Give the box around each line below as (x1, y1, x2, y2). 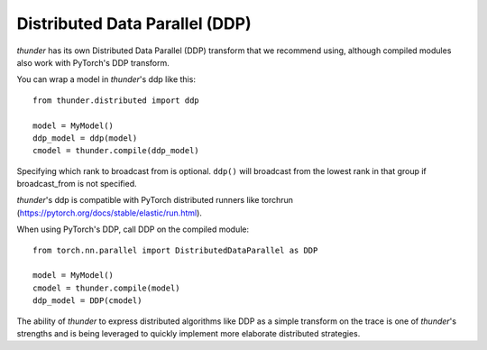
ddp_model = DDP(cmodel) (32, 296, 142, 306)
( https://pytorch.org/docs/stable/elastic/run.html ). (16, 207, 203, 218)
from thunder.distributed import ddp (32, 95, 200, 106)
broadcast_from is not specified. (16, 179, 137, 189)
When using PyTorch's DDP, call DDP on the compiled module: (16, 224, 250, 235)
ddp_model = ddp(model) (32, 133, 138, 143)
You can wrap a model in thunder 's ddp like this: (16, 74, 196, 85)
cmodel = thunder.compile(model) (32, 282, 180, 293)
